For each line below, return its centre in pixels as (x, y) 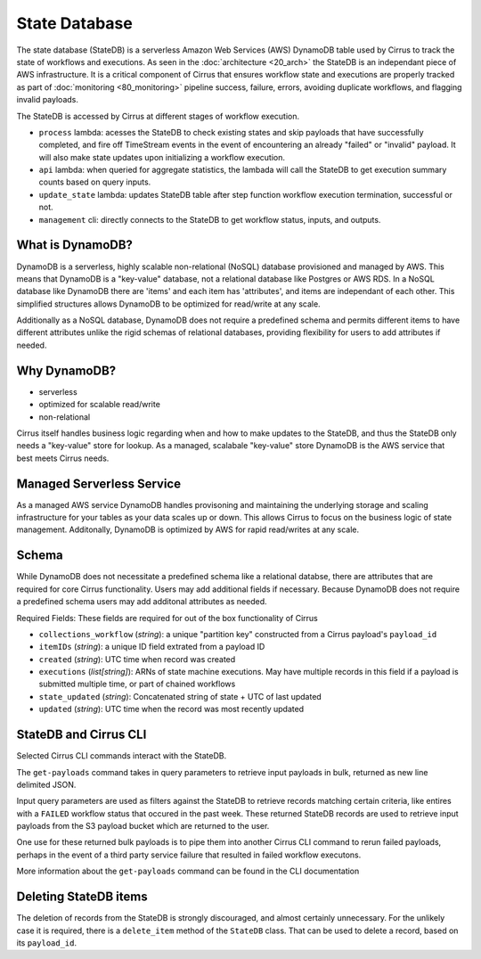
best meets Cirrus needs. (63, 458)
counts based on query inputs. (95, 182)
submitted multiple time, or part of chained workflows (137, 684)
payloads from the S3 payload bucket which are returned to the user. (143, 826)
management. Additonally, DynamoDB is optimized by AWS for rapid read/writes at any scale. (188, 529)
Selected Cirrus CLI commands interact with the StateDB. (122, 756)
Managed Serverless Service (99, 484)
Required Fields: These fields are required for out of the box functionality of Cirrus (167, 618)
